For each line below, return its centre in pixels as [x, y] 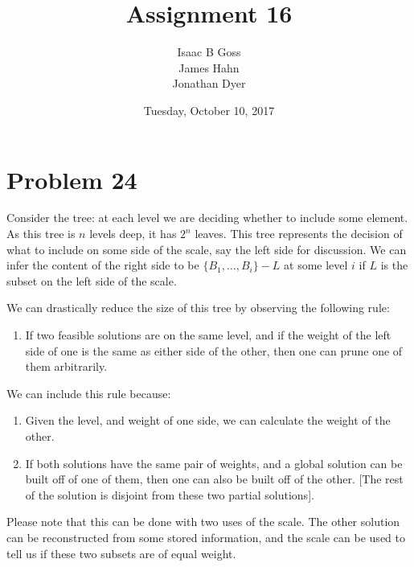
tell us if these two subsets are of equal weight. [121, 553]
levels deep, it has [133, 234]
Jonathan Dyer [209, 83]
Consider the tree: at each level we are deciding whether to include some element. [207, 218]
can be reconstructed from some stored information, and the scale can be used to [206, 537]
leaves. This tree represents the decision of [299, 234]
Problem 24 [72, 179]
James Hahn [209, 67]
